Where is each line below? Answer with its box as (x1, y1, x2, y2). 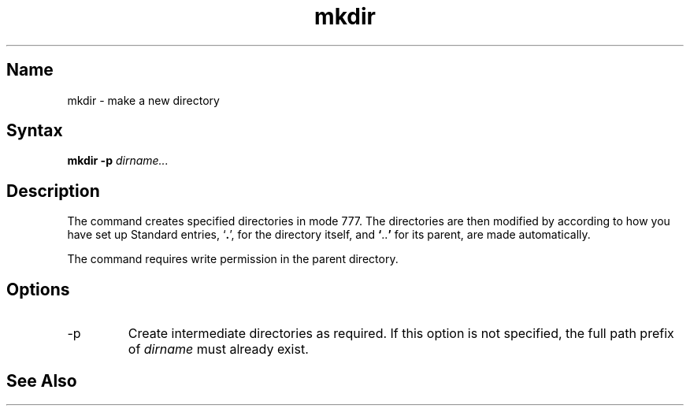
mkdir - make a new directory (67, 93, 220, 107)
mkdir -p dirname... (67, 154, 169, 168)
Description (6, 180, 100, 201)
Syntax (6, 121, 63, 141)
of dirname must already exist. (128, 341, 309, 358)
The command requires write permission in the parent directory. (67, 252, 399, 266)
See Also (6, 370, 77, 391)
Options (6, 279, 70, 299)
